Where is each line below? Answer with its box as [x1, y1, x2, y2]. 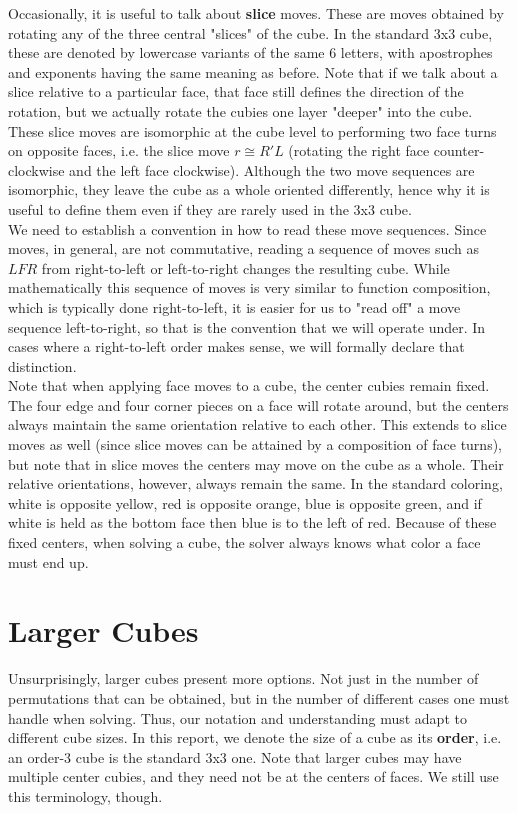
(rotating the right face [288, 140, 430, 161]
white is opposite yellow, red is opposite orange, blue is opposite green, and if [8, 492, 482, 513]
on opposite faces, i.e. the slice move [8, 140, 230, 161]
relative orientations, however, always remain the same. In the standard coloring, [8, 473, 503, 494]
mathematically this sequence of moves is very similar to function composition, [8, 277, 491, 298]
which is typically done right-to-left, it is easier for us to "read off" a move [8, 296, 461, 317]
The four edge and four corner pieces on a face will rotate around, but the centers [8, 394, 509, 415]
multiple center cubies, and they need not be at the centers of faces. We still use [8, 766, 499, 787]
